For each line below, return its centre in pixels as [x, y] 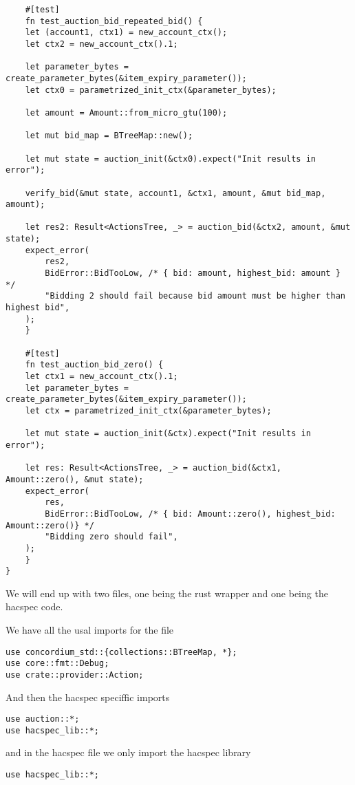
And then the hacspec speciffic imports [88, 697]
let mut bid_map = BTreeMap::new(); [109, 136]
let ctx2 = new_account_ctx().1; [101, 44]
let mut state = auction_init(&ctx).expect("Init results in [168, 434]
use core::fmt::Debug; [57, 664]
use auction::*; [43, 719]
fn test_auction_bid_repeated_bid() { [114, 21]
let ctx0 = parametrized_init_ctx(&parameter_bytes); [151, 90]
